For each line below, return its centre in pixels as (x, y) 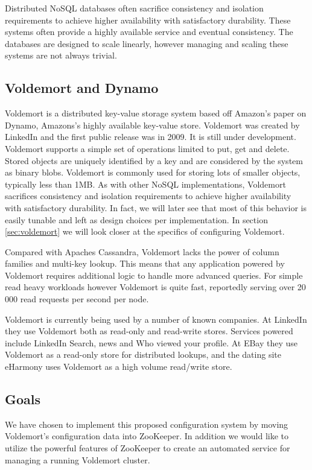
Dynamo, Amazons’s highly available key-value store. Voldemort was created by (152, 125)
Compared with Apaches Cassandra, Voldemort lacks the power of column (142, 251)
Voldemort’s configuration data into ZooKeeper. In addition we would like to (147, 436)
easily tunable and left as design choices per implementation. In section (136, 219)
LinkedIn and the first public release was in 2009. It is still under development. (151, 137)
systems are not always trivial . (61, 55)
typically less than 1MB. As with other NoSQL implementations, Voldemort (145, 184)
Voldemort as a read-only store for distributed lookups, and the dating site (143, 354)
